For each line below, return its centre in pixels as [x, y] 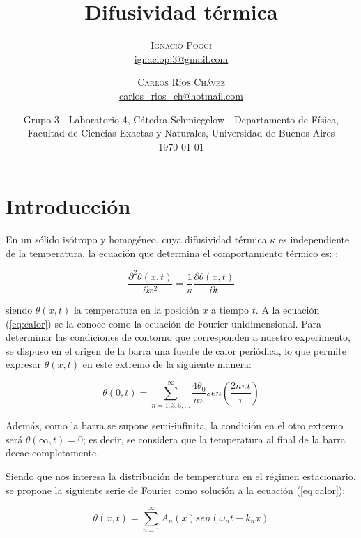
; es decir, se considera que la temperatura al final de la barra [214, 439]
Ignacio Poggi [181, 45]
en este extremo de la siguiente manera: [167, 364]
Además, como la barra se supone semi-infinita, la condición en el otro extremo [175, 425]
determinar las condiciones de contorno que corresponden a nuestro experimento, [178, 337]
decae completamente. [53, 453]
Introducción [68, 206]
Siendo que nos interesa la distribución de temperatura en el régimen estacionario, [181, 476]
